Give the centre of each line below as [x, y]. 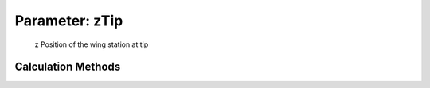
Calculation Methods [68, 67]
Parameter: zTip [69, 21]
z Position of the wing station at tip [92, 44]
